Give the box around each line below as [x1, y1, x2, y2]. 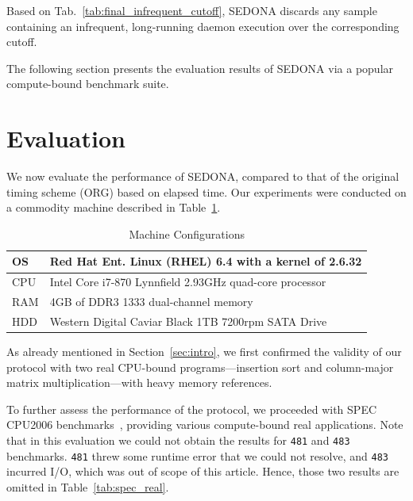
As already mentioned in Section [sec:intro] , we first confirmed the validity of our [6, 343, 402, 360]
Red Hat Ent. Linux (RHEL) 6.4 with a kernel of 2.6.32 [49, 253, 362, 270]
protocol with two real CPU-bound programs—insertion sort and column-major [6, 358, 394, 375]
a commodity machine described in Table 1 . [6, 199, 221, 216]
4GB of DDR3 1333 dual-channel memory [49, 293, 253, 310]
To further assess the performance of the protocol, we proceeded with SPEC [6, 400, 377, 417]
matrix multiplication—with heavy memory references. [6, 374, 272, 391]
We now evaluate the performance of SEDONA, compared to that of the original [6, 168, 399, 185]
